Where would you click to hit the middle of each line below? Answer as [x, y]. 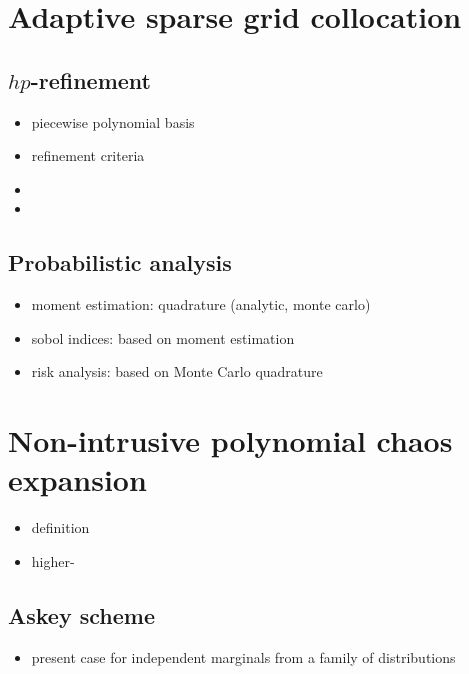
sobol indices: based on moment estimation [163, 337]
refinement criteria [88, 155]
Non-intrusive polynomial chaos [230, 440]
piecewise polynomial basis [113, 121]
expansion [77, 479]
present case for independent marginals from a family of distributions [243, 656]
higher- [53, 560]
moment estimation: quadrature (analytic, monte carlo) [201, 304]
